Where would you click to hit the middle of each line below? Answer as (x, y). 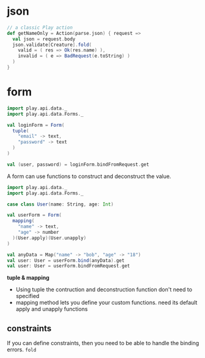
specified (27, 296)
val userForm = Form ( (34, 215)
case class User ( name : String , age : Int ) (60, 204)
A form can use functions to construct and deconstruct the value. (89, 176)
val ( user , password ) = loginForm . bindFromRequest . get (78, 164)
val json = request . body (44, 39)
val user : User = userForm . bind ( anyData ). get (66, 260)
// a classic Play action (40, 28)
